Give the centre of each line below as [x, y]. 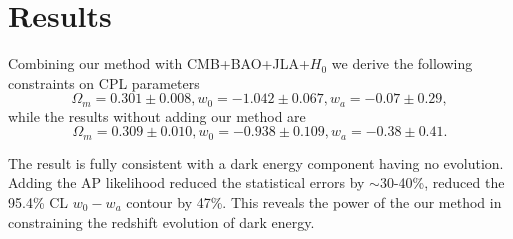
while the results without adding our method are [157, 115]
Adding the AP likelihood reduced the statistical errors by [186, 182]
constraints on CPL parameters [104, 82]
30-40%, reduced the [442, 182]
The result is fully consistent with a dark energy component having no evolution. [256, 162]
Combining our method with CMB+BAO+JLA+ [159, 63]
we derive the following [402, 63]
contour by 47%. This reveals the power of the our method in [314, 202]
